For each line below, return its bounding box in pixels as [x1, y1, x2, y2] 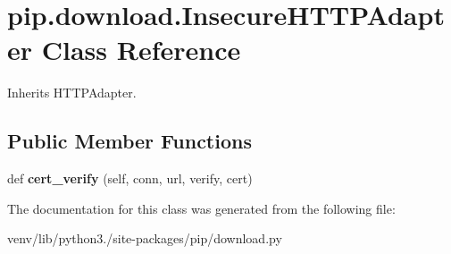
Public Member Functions [7, 127, 252, 155]
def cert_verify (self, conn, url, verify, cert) [7, 169, 253, 188]
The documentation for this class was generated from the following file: [7, 199, 396, 217]
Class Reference [41, 31, 241, 68]
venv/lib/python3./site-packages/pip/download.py [7, 229, 282, 248]
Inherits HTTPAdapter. [7, 83, 137, 102]
